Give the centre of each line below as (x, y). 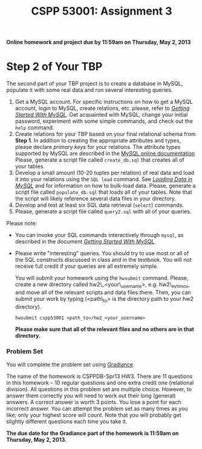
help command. (34, 128)
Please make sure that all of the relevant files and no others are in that (105, 329)
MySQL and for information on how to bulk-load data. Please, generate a (105, 186)
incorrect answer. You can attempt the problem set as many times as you (97, 409)
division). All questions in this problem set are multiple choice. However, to (99, 389)
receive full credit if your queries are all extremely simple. (86, 266)
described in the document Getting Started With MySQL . (85, 242)
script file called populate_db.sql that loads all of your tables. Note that (103, 192)
